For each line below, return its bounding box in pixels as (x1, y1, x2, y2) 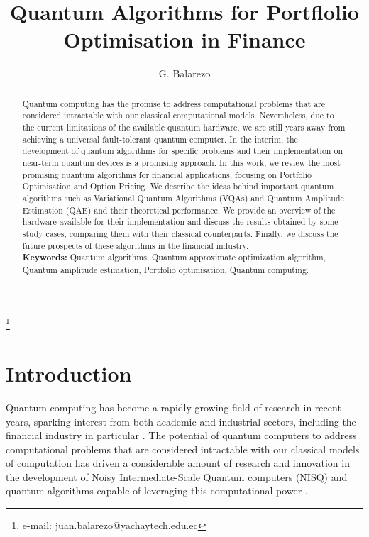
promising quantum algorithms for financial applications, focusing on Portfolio (22, 168, 312, 180)
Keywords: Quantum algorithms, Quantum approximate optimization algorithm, (22, 251, 326, 264)
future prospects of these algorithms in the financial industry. (22, 239, 249, 251)
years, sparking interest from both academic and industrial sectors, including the (6, 414, 356, 428)
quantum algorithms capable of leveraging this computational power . (6, 483, 308, 498)
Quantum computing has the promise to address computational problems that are (22, 97, 326, 109)
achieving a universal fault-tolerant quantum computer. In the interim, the (22, 133, 298, 145)
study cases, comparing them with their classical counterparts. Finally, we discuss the (22, 227, 338, 239)
